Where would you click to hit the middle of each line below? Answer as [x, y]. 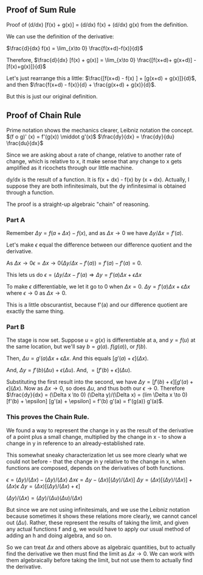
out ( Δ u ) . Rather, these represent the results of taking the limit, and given [97, 522]
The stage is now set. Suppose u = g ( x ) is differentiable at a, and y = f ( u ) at [101, 340]
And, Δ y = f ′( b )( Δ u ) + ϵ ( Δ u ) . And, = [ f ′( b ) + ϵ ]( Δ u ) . [69, 370]
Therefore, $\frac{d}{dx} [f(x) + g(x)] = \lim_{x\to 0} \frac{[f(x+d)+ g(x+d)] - [101, 60]
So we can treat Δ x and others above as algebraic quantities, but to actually [101, 547]
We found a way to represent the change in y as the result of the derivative [100, 430]
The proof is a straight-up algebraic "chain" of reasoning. [78, 204]
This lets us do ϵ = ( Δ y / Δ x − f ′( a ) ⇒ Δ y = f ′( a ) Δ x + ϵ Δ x [74, 274]
